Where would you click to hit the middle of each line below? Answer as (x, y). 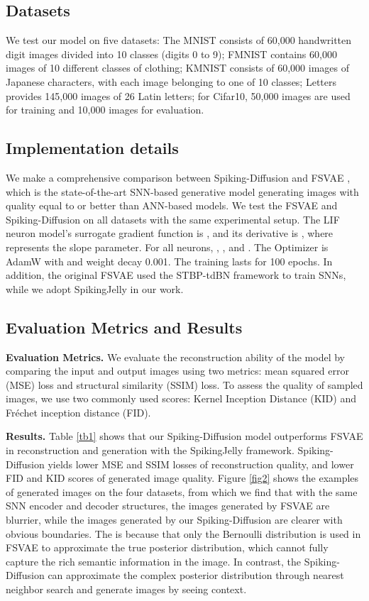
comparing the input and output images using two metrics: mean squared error (177, 371)
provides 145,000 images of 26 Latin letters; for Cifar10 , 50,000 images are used (178, 95)
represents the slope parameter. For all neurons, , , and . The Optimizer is (167, 247)
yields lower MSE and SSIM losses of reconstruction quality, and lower (201, 464)
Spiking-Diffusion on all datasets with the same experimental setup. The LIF (173, 219)
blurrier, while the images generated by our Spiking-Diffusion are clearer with (174, 520)
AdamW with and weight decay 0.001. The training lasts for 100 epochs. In (169, 261)
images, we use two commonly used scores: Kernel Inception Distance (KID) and (181, 398)
